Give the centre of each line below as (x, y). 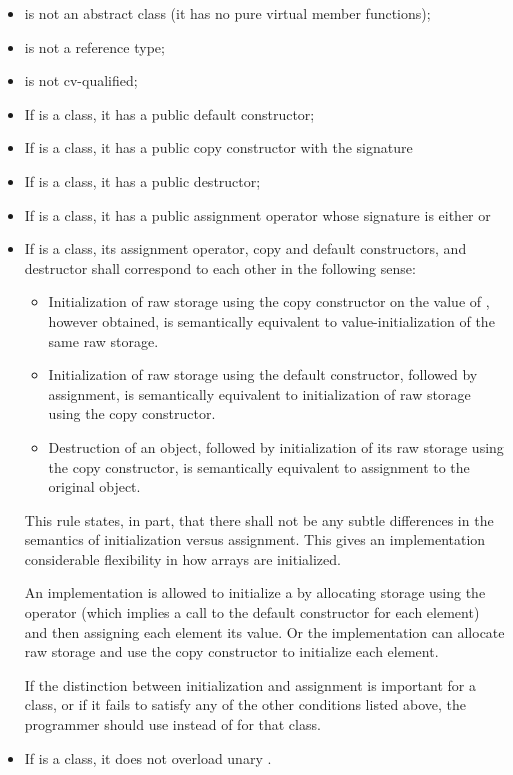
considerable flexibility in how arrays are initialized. (182, 558)
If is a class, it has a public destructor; (142, 180)
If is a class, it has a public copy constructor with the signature (218, 147)
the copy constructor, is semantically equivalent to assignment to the (259, 466)
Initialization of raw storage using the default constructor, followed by (263, 374)
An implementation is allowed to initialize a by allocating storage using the (255, 592)
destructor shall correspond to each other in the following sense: (220, 267)
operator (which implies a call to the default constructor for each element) (252, 612)
